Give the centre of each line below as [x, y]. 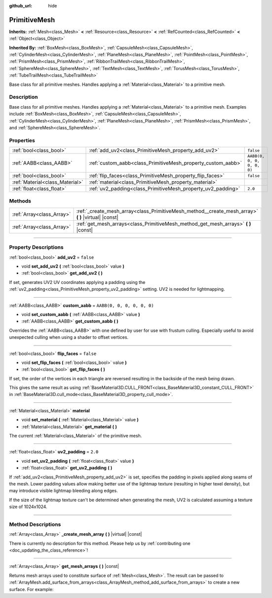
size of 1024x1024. [28, 507]
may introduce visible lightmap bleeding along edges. [63, 491]
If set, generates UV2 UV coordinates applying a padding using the [77, 282]
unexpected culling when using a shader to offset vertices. [69, 337]
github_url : [20, 6]
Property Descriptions [36, 247]
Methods [20, 201]
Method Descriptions [35, 524]
